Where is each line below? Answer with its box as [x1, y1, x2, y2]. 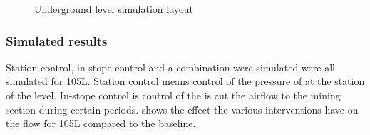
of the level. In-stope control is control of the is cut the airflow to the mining [6, 88, 341, 102]
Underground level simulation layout [34, 1, 194, 16]
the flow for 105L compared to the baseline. [6, 116, 196, 131]
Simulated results [6, 31, 108, 49]
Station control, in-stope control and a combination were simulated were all [6, 59, 335, 74]
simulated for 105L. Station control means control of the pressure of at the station [6, 74, 365, 89]
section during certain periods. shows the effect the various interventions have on [6, 101, 359, 116]
